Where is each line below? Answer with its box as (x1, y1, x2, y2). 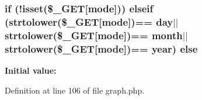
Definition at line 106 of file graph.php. (5, 84, 145, 96)
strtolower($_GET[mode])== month (5, 27, 183, 42)
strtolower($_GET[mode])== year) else (5, 41, 198, 56)
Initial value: (5, 64, 57, 77)
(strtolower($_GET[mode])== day (5, 14, 173, 29)
